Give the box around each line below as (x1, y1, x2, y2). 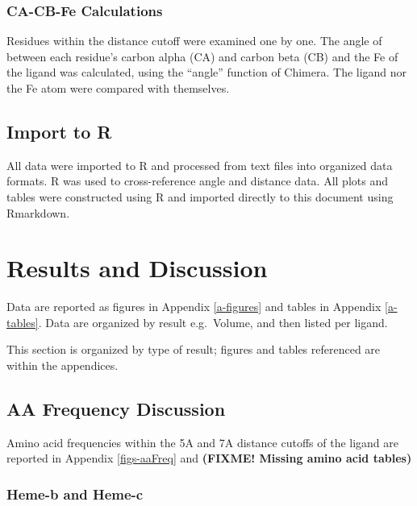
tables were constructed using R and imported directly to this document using (6, 188, 394, 205)
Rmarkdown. (6, 204, 70, 221)
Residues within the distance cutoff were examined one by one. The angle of (6, 32, 382, 49)
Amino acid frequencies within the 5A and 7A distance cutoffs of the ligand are (6, 433, 399, 450)
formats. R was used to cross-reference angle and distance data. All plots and (6, 172, 388, 189)
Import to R (6, 118, 112, 143)
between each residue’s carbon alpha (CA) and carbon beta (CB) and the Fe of (6, 48, 398, 64)
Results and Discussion (6, 251, 268, 284)
